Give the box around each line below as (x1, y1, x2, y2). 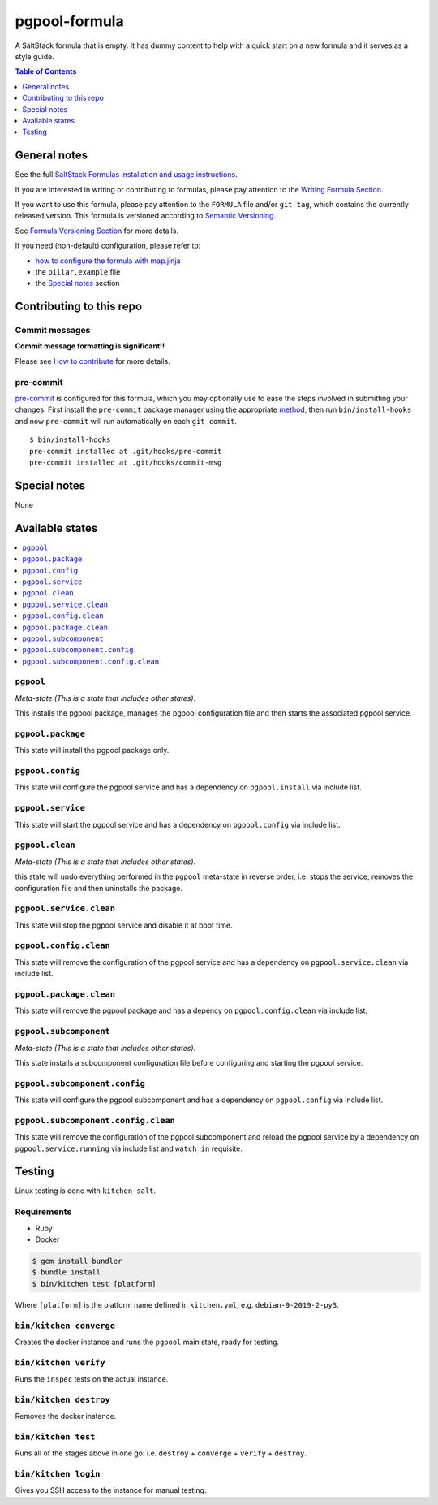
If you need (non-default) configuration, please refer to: (15, 240, 201, 251)
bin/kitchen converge (15, 1320, 115, 1331)
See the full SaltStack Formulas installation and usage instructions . (15, 170, 238, 179)
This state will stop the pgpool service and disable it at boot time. (15, 920, 233, 930)
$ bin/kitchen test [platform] (32, 1279, 157, 1288)
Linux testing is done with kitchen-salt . (15, 1186, 157, 1196)
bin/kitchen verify (15, 1357, 105, 1368)
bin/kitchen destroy (15, 1394, 111, 1405)
